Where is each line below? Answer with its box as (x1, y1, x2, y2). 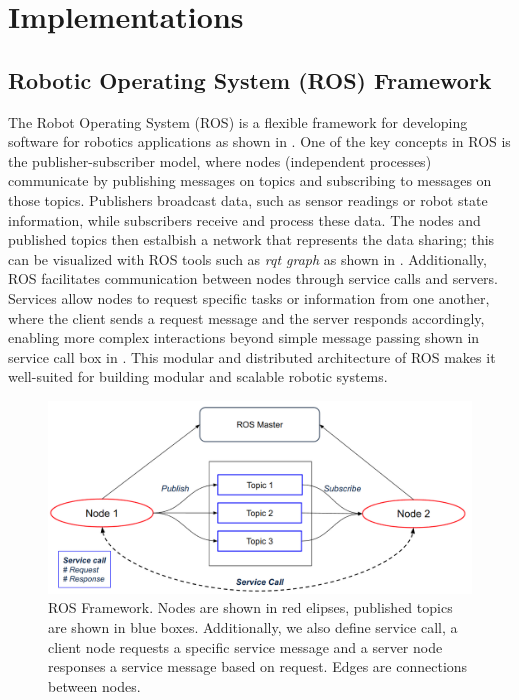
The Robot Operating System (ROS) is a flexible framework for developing (8, 111, 468, 132)
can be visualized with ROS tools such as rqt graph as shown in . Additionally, (8, 248, 487, 269)
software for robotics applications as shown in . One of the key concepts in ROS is (8, 131, 511, 152)
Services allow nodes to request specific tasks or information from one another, (8, 287, 490, 308)
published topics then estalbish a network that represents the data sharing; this (8, 229, 495, 250)
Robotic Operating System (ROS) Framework (8, 64, 492, 95)
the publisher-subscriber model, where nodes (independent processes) (8, 150, 432, 171)
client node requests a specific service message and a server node (48, 636, 443, 657)
